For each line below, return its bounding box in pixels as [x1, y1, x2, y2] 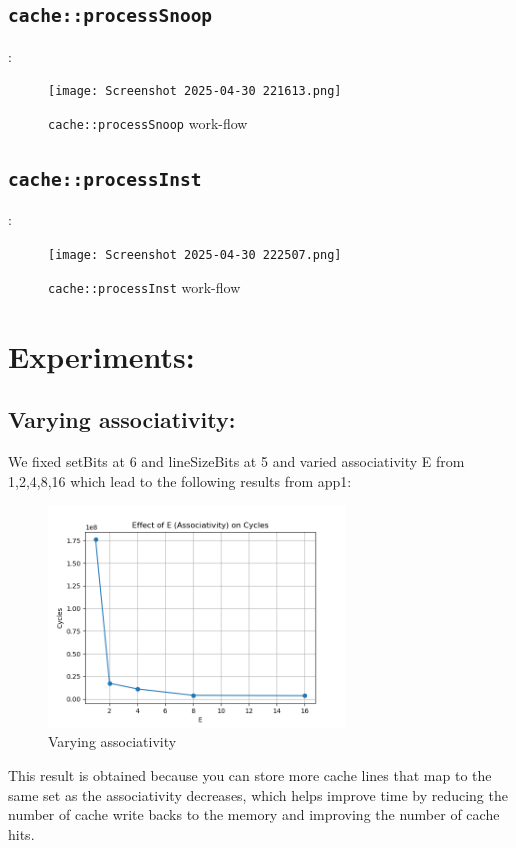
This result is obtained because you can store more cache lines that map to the [8, 764, 492, 785]
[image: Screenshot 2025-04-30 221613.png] [48, 84, 342, 99]
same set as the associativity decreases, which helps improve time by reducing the [8, 784, 508, 805]
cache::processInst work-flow [48, 276, 241, 297]
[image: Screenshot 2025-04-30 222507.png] [48, 248, 342, 263]
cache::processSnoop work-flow [48, 113, 248, 134]
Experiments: [8, 335, 195, 376]
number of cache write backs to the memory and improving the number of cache [8, 804, 500, 825]
